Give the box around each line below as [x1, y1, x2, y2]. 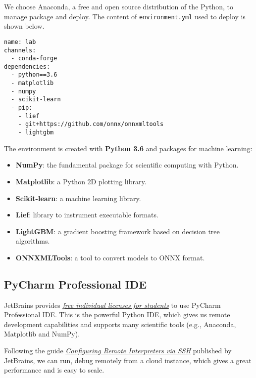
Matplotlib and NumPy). [4, 329, 80, 339]
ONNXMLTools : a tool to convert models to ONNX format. [15, 252, 205, 262]
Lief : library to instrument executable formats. [15, 210, 158, 220]
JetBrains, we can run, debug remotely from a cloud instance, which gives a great [4, 355, 252, 365]
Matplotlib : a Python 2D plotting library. [15, 176, 147, 186]
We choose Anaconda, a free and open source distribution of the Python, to [4, 1, 233, 11]
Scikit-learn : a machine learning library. [15, 193, 141, 203]
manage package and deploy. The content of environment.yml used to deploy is [4, 11, 246, 21]
